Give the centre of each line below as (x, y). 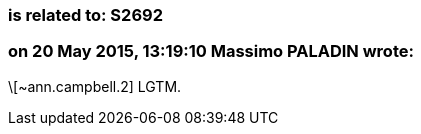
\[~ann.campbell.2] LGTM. (95, 86)
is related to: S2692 (85, 15)
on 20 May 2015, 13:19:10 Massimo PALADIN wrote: (211, 51)
